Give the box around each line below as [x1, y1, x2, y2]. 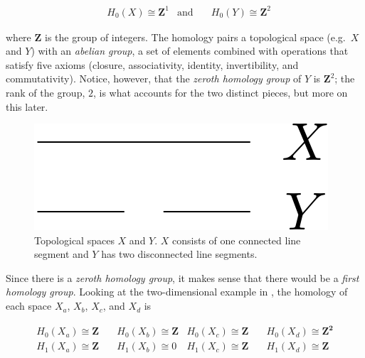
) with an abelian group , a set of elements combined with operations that [31, 43, 349, 58]
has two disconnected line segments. [101, 246, 258, 261]
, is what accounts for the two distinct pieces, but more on [93, 85, 348, 99]
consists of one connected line [172, 232, 301, 247]
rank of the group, [6, 85, 85, 99]
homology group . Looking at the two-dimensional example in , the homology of [6, 284, 348, 299]
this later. [6, 99, 48, 114]
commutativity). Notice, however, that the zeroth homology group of [6, 71, 302, 86]
